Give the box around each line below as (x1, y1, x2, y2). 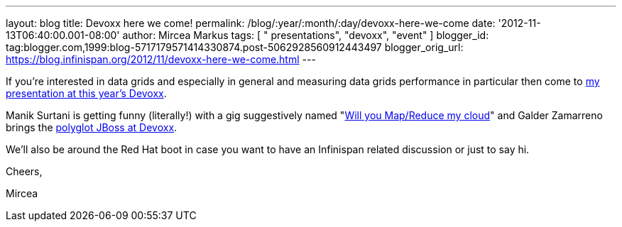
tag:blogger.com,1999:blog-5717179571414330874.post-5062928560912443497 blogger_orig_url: (6, 41, 464, 53)
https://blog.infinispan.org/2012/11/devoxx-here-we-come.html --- (6, 53, 316, 65)
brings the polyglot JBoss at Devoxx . (6, 121, 178, 133)
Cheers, (6, 165, 43, 177)
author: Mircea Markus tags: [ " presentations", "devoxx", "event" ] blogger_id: (122, 29, 489, 41)
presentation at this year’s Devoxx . (6, 87, 167, 99)
